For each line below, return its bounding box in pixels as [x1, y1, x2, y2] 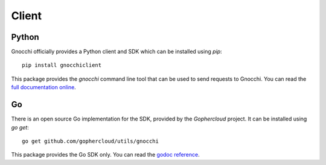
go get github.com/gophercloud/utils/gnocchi [22, 137, 159, 145]
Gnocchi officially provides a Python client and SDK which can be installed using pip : [11, 48, 223, 55]
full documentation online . [11, 84, 77, 91]
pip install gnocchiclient [22, 62, 102, 69]
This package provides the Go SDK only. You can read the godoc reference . [11, 151, 200, 158]
